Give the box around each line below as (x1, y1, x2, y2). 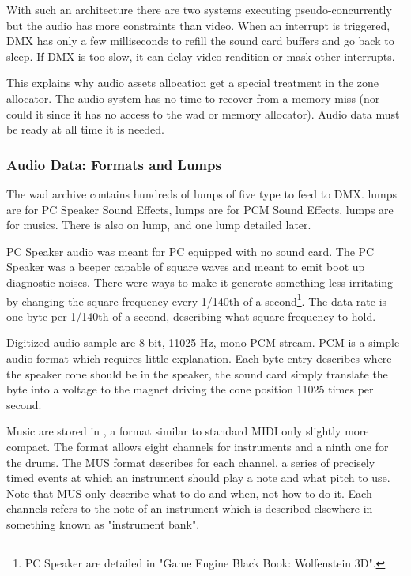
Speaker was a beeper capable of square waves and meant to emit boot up (6, 258, 365, 275)
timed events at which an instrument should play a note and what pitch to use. (6, 469, 390, 486)
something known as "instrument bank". (6, 515, 200, 532)
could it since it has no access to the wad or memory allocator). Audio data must (6, 105, 400, 122)
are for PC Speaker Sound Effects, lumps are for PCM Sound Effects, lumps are (6, 201, 394, 217)
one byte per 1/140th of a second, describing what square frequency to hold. (6, 307, 376, 324)
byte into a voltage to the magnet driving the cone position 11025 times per (6, 381, 374, 397)
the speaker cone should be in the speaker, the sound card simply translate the (6, 365, 388, 382)
